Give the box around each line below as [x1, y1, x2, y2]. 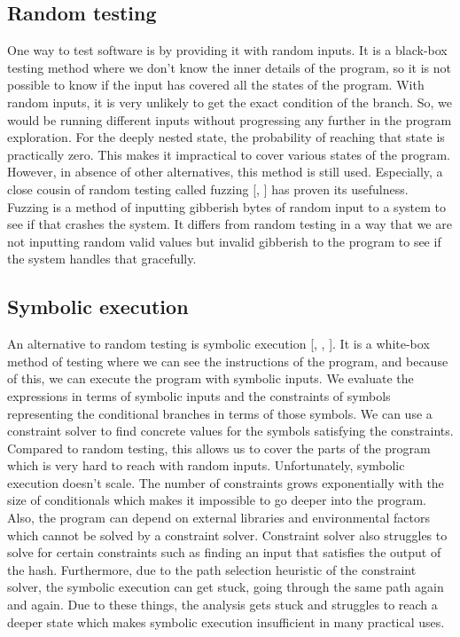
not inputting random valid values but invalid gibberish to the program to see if [7, 232, 441, 250]
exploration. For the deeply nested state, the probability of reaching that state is [7, 128, 445, 146]
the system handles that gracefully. [7, 249, 197, 268]
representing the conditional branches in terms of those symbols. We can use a [7, 404, 433, 422]
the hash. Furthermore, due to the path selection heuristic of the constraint [7, 560, 417, 578]
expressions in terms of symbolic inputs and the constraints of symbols [7, 386, 391, 405]
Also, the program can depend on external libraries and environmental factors [7, 508, 430, 527]
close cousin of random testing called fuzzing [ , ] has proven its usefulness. [7, 179, 409, 198]
